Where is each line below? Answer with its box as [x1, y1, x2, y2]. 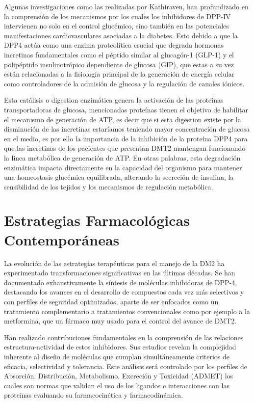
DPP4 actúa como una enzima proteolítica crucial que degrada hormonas [4, 40, 224, 50]
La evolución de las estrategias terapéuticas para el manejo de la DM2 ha [4, 258, 225, 268]
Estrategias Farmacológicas [4, 210, 190, 230]
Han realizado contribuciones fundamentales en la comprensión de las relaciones [4, 332, 244, 342]
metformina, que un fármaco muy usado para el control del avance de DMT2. [4, 316, 237, 326]
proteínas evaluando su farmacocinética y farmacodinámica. [4, 390, 183, 400]
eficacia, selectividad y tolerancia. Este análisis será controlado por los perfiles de [4, 361, 247, 371]
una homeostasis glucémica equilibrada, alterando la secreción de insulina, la [4, 172, 234, 182]
